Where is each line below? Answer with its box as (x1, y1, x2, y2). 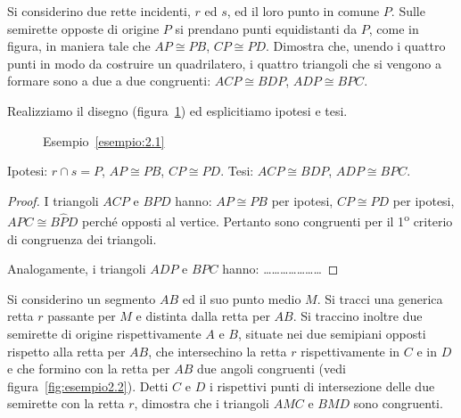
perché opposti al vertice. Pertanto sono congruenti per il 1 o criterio (82, 209, 453, 230)
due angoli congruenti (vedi (196, 359, 346, 378)
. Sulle (391, 2, 425, 20)
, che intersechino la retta (148, 341, 287, 360)
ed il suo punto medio (182, 289, 301, 307)
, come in (368, 19, 419, 37)
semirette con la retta (7, 394, 125, 413)
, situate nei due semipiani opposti (238, 324, 426, 342)
